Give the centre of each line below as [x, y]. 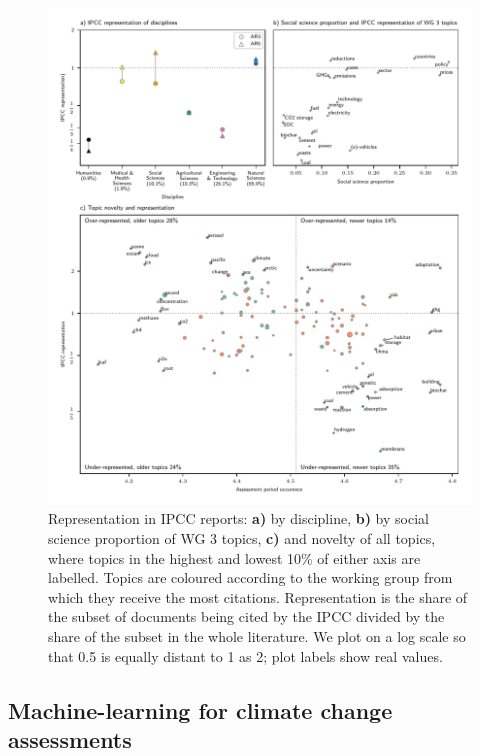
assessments [70, 738]
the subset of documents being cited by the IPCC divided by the [246, 616]
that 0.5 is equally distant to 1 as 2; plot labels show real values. [245, 655]
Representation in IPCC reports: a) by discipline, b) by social [238, 518]
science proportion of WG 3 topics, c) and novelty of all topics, [242, 537]
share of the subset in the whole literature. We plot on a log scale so [257, 635]
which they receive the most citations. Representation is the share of [258, 596]
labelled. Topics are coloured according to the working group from [250, 577]
